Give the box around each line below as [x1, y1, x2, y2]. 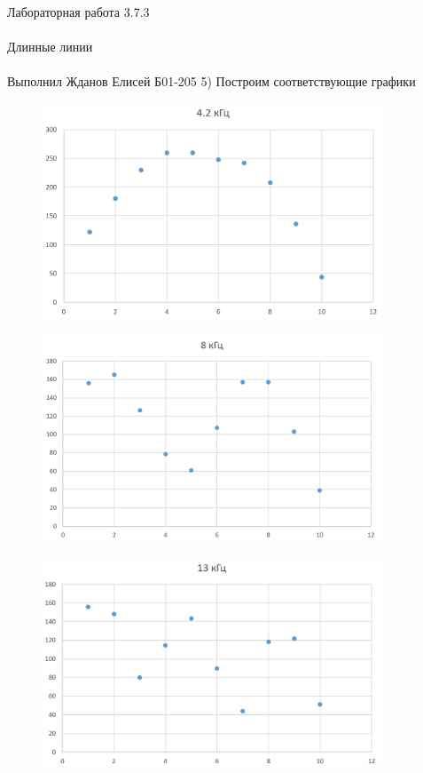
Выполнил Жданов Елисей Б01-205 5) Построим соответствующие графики [7, 72, 416, 91]
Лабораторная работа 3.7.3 [7, 3, 150, 20]
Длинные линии [7, 37, 93, 56]
